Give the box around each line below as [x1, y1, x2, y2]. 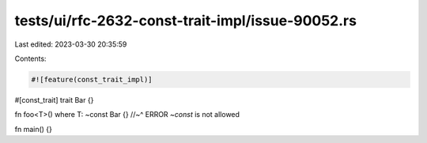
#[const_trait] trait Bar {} [14, 95, 94, 104]
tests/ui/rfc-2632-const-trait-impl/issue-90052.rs [14, 12, 357, 29]
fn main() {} [14, 124, 53, 134]
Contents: [14, 54, 47, 63]
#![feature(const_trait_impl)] [31, 75, 153, 84]
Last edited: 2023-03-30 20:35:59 [14, 40, 127, 49]
